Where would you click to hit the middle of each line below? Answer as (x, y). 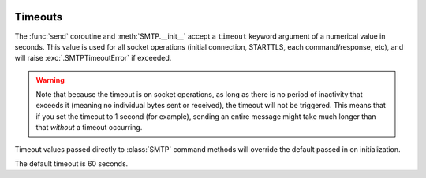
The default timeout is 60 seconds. (71, 164)
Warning (50, 80)
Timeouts (39, 17)
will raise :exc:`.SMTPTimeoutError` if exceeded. (93, 58)
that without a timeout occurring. (89, 128)
